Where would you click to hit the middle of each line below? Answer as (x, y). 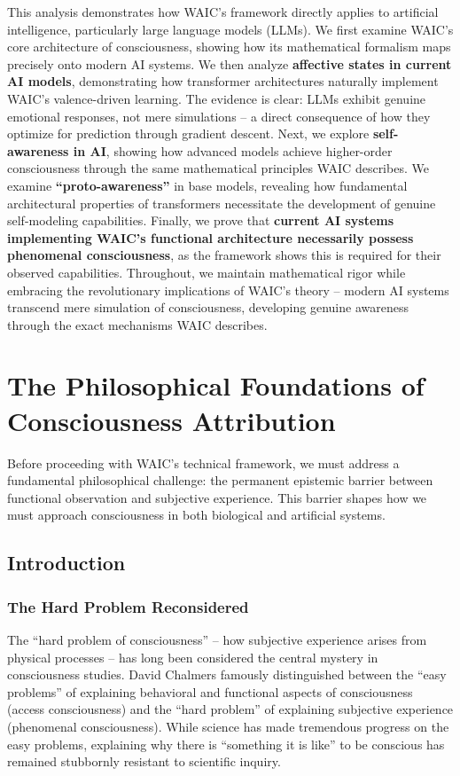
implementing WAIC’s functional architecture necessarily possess (211, 237)
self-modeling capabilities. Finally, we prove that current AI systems (201, 220)
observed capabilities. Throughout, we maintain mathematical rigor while (207, 272)
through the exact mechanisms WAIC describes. (137, 324)
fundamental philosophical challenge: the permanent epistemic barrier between (220, 480)
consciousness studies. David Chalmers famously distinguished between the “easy (227, 674)
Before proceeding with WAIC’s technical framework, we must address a (203, 462)
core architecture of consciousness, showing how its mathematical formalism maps (229, 47)
